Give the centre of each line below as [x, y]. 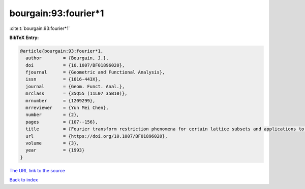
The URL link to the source [37, 170]
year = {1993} [55, 150]
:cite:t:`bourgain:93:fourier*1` [40, 28]
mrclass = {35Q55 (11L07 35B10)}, [77, 93]
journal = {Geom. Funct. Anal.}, [75, 86]
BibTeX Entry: [24, 37]
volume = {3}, [53, 143]
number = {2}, [53, 115]
